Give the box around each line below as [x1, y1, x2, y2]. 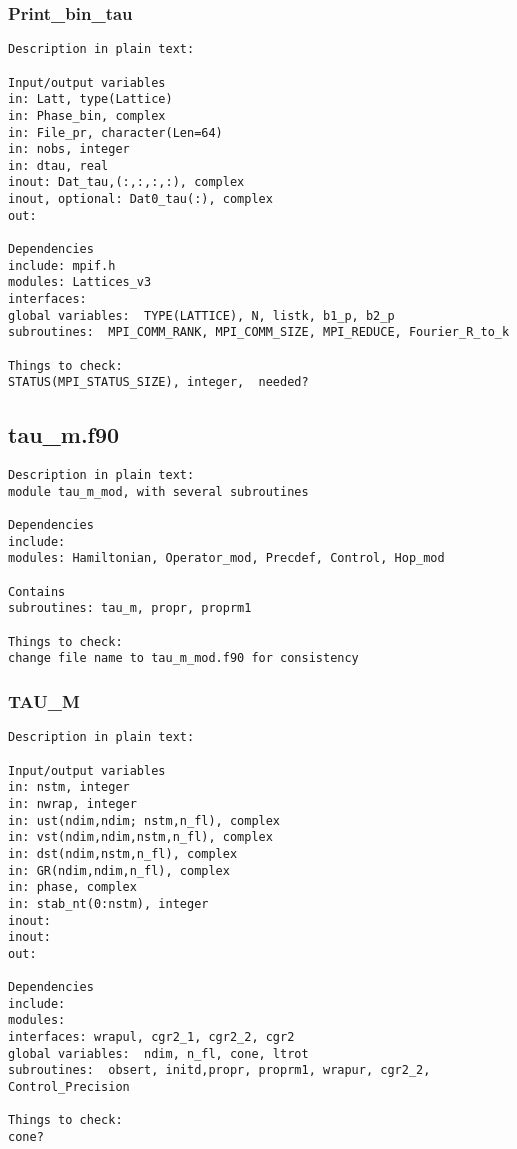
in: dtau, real [8, 158, 109, 173]
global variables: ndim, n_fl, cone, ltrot [8, 1046, 309, 1061]
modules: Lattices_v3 [8, 275, 152, 290]
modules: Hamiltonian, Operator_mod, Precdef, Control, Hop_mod [8, 551, 445, 566]
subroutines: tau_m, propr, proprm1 [8, 601, 252, 616]
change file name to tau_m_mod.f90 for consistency [8, 651, 359, 666]
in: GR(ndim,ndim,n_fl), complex [8, 863, 230, 878]
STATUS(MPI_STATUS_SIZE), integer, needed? [8, 375, 309, 390]
